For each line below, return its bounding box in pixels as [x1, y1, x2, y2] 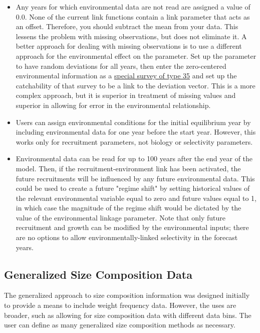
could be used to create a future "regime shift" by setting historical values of [16, 183, 250, 193]
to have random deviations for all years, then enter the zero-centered [16, 60, 226, 71]
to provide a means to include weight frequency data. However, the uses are [4, 300, 236, 310]
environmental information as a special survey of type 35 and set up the [16, 70, 237, 81]
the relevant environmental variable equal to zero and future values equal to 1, [16, 192, 256, 203]
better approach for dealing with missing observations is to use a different [16, 41, 242, 51]
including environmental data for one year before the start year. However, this [16, 127, 256, 137]
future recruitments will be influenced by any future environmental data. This [16, 173, 255, 183]
